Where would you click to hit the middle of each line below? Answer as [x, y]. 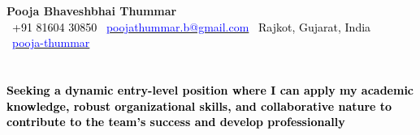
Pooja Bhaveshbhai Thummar [92, 11]
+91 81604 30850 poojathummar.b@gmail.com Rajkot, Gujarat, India [191, 26]
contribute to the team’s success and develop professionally [176, 122]
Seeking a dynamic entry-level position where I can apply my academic [210, 89]
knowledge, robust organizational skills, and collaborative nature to [199, 105]
